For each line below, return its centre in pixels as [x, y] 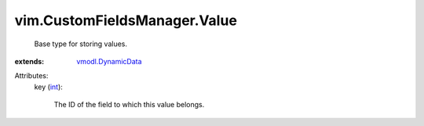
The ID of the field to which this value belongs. [129, 105]
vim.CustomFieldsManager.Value [126, 20]
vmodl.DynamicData [109, 61]
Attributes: [31, 76]
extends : [29, 61]
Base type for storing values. [81, 44]
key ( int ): [48, 87]
